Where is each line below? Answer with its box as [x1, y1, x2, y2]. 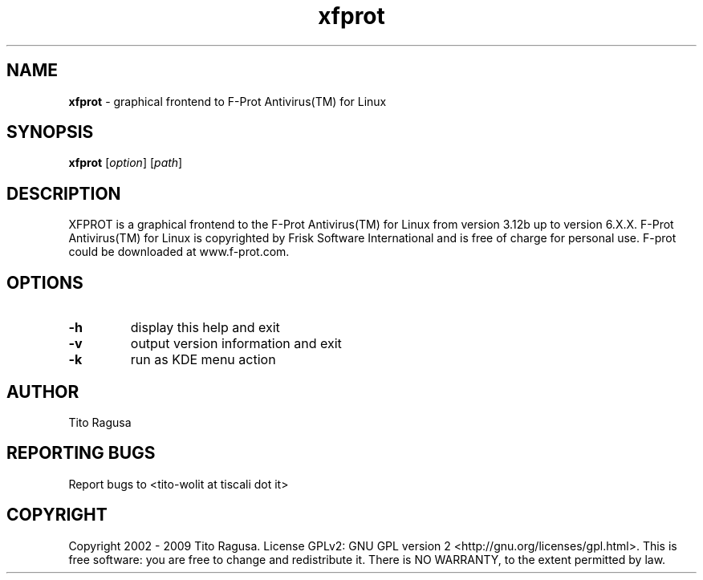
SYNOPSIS [6, 122, 94, 143]
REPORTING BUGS [6, 443, 156, 464]
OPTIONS [6, 272, 83, 293]
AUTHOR [6, 381, 79, 402]
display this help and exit [130, 319, 280, 336]
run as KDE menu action [130, 351, 276, 368]
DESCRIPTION [6, 183, 121, 204]
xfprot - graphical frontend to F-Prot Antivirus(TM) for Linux [68, 94, 387, 108]
